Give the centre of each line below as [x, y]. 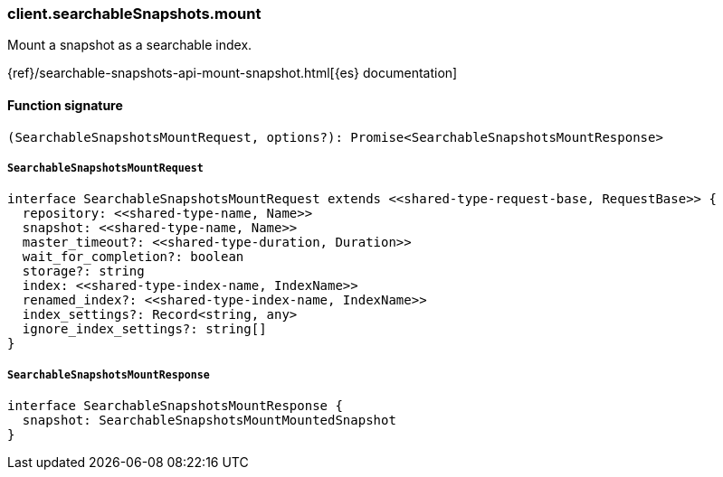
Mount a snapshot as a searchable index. [130, 45]
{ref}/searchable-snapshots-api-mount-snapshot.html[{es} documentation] [233, 73]
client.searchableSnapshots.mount [134, 14]
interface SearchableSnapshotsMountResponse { [175, 406]
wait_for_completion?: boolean [133, 257]
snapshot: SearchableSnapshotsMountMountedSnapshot [209, 421]
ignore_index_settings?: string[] [144, 329]
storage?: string [83, 271]
